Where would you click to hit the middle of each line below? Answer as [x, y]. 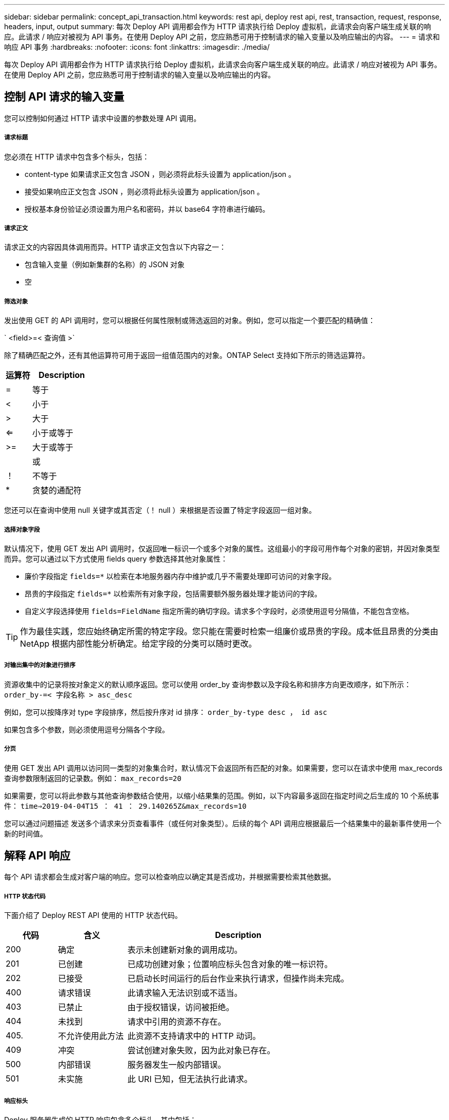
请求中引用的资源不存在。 [177, 1022]
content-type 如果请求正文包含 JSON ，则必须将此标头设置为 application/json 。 [160, 174]
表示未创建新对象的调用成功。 [185, 950]
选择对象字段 [22, 529]
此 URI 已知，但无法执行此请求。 [190, 1079]
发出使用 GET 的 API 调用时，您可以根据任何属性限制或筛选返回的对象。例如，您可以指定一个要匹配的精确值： [190, 321]
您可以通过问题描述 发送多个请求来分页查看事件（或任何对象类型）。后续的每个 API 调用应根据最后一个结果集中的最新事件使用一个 [223, 823]
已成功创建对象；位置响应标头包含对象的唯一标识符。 [230, 964]
